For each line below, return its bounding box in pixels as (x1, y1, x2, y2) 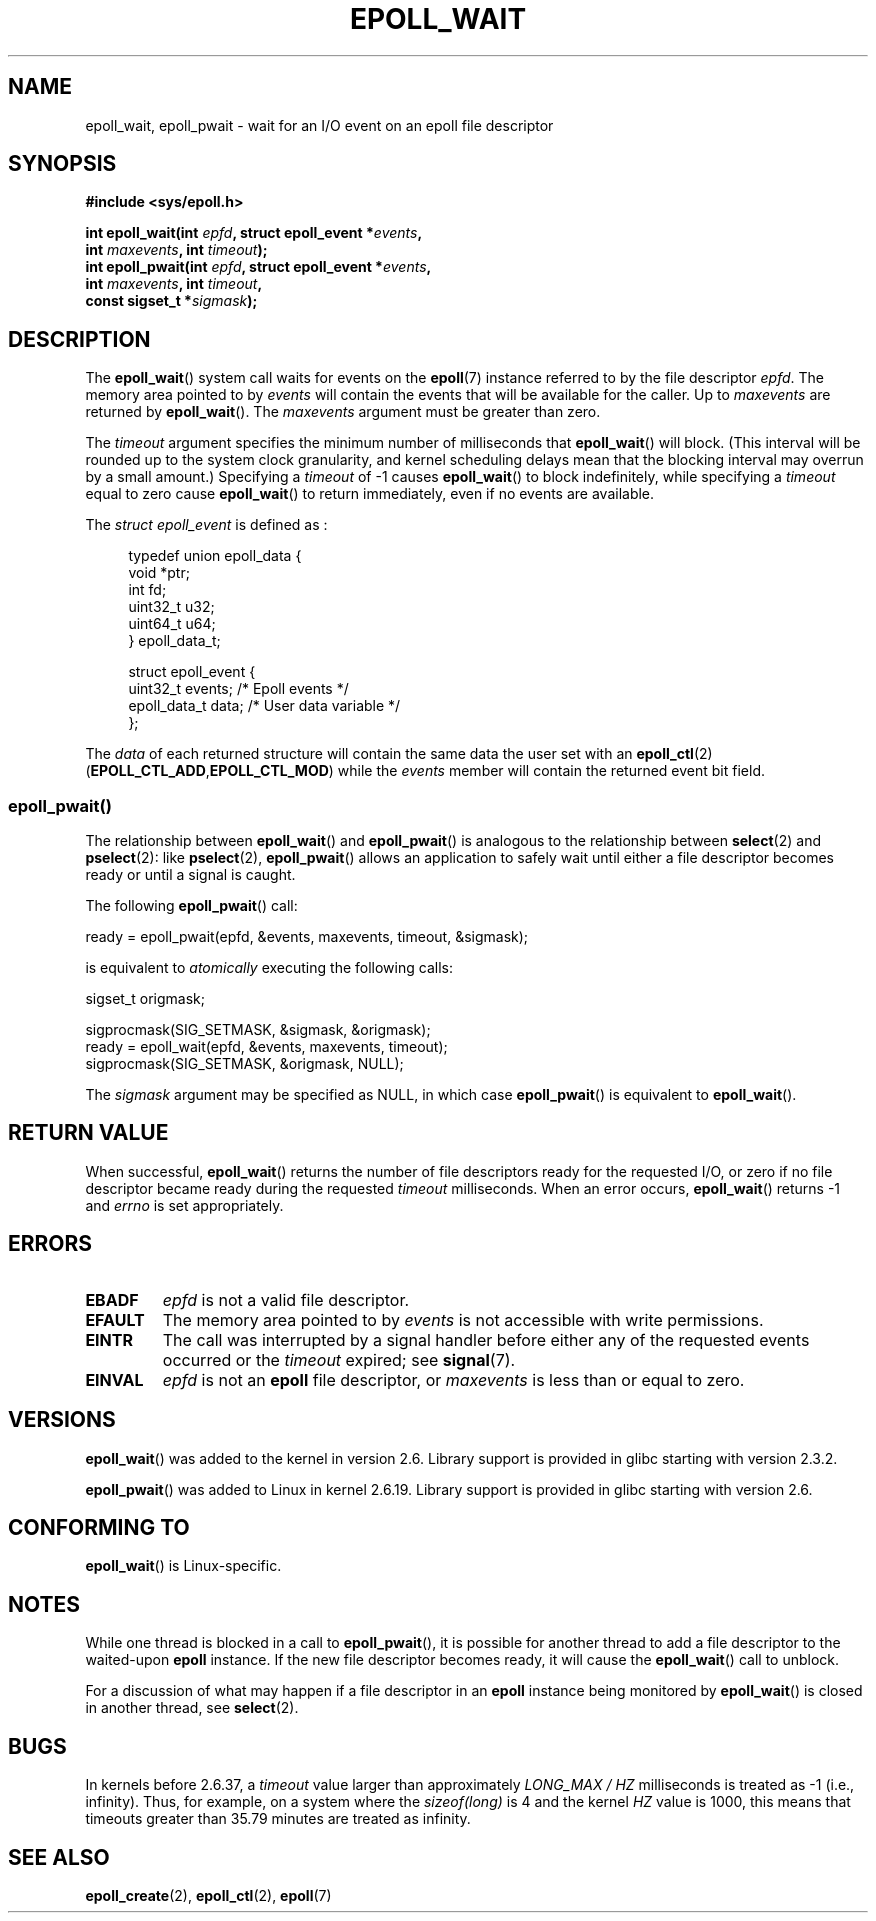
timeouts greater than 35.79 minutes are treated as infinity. (85, 1810, 471, 1828)
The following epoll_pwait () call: (85, 897, 298, 915)
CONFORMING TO (8, 1514, 190, 1540)
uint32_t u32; (128, 598, 215, 616)
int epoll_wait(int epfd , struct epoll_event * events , (85, 224, 423, 242)
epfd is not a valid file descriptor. (162, 1289, 410, 1310)
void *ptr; (128, 564, 190, 582)
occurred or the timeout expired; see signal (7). (162, 1349, 516, 1370)
